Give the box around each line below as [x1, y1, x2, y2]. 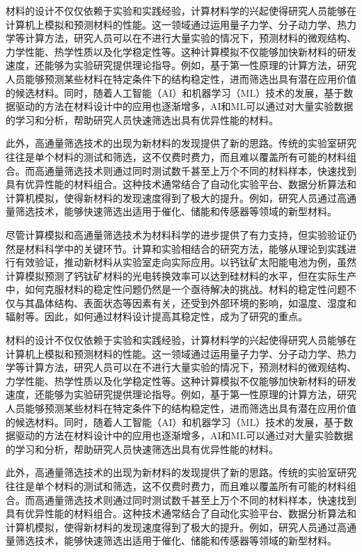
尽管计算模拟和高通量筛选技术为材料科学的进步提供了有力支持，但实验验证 [6, 227, 347, 242]
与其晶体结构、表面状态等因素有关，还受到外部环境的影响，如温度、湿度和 [15, 295, 356, 310]
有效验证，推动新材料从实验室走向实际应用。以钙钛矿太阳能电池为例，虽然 [15, 255, 356, 269]
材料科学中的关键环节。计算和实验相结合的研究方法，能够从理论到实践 [24, 241, 347, 255]
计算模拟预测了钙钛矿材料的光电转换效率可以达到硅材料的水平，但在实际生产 [6, 268, 356, 283]
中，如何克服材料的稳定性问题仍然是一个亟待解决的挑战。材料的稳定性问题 [6, 282, 347, 297]
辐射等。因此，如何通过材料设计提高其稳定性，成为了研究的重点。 [6, 309, 308, 324]
